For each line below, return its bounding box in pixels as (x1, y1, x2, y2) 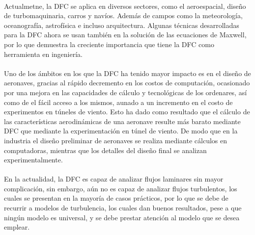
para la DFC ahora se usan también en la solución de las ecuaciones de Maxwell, (4, 29, 247, 40)
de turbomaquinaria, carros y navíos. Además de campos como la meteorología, (4, 10, 243, 21)
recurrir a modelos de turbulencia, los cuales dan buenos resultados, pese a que (4, 203, 242, 213)
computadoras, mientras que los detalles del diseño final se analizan (4, 145, 207, 155)
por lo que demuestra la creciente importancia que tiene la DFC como (4, 39, 214, 49)
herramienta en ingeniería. (4, 49, 83, 59)
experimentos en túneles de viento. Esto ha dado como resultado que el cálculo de (4, 106, 250, 117)
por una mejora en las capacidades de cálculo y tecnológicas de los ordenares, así (4, 87, 247, 97)
